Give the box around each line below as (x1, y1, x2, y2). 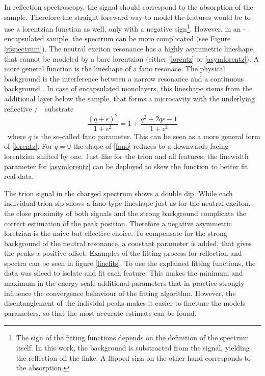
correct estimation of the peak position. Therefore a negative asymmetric (4, 218, 232, 228)
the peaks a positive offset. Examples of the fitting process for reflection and (4, 248, 242, 258)
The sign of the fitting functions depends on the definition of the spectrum (16, 332, 249, 343)
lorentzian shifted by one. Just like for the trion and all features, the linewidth (4, 150, 249, 161)
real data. (4, 171, 34, 181)
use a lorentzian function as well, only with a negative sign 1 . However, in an (4, 22, 241, 34)
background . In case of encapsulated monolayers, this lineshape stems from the (4, 83, 253, 94)
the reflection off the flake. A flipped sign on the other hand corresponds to (16, 352, 251, 363)
